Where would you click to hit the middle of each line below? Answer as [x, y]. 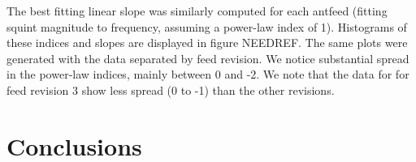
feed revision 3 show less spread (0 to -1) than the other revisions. [171, 90]
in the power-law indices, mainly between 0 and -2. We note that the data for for [208, 74]
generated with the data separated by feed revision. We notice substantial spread [208, 58]
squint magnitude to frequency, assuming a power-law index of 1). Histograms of [207, 26]
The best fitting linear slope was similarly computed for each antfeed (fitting [197, 11]
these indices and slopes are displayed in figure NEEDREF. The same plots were [207, 43]
